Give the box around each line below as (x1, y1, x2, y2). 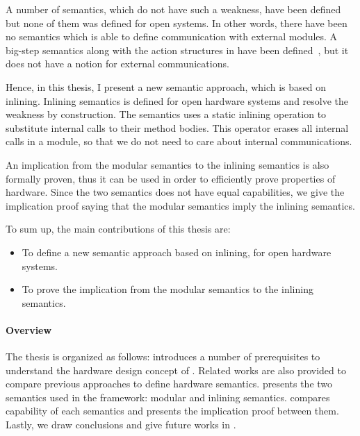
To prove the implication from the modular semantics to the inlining (22, 282, 313, 296)
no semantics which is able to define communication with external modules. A (6, 29, 338, 44)
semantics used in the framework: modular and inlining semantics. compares (6, 389, 330, 404)
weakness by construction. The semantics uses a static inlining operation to (6, 107, 327, 121)
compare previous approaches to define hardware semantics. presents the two (6, 376, 333, 391)
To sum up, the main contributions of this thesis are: (6, 221, 231, 236)
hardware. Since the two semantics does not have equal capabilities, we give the (6, 185, 345, 199)
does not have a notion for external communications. (6, 56, 229, 71)
